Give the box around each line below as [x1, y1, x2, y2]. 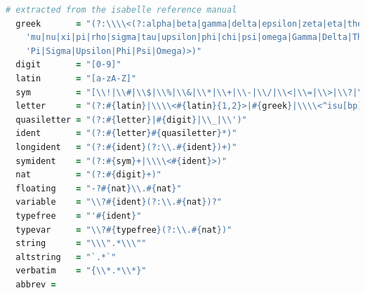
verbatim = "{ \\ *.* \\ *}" [15, 266, 147, 276]
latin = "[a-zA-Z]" [15, 73, 137, 83]
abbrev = [15, 279, 56, 289]
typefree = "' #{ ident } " [15, 210, 142, 221]
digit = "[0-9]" [15, 60, 121, 70]
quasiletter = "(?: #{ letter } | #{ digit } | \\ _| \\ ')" [15, 114, 247, 125]
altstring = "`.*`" [15, 252, 117, 262]
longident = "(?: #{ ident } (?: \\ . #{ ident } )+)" [15, 142, 237, 152]
